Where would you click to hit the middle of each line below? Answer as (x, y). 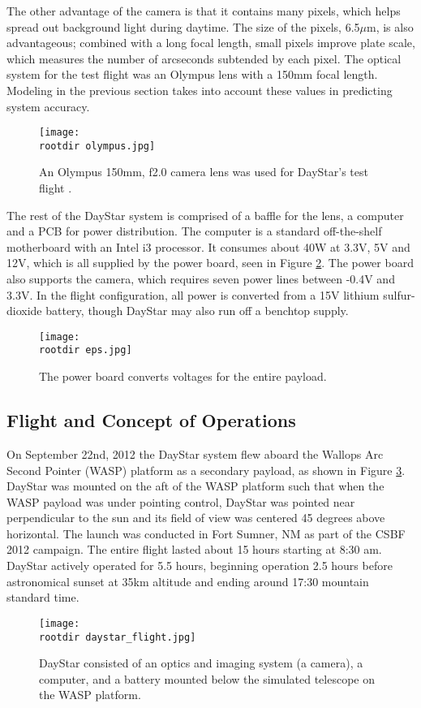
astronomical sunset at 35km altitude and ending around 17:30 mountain (188, 581)
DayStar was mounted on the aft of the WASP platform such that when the (195, 486)
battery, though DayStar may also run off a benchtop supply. (197, 311)
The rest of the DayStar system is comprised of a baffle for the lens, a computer (205, 215)
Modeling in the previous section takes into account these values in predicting (200, 90)
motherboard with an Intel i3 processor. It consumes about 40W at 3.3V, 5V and (208, 246)
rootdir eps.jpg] (86, 350)
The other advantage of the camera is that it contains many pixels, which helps (204, 11)
